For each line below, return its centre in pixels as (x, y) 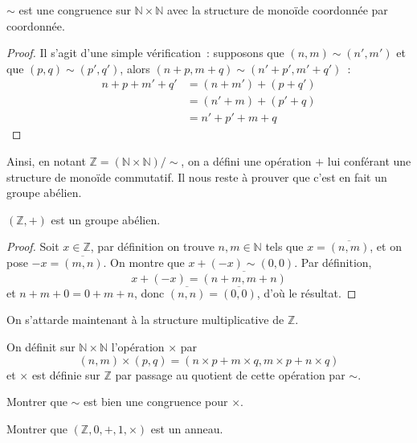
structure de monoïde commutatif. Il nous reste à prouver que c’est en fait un (197, 176)
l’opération (138, 347)
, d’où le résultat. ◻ (307, 292)
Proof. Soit (33, 246)
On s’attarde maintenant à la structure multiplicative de (145, 320)
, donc (149, 292)
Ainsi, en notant (46, 161)
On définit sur (41, 347)
